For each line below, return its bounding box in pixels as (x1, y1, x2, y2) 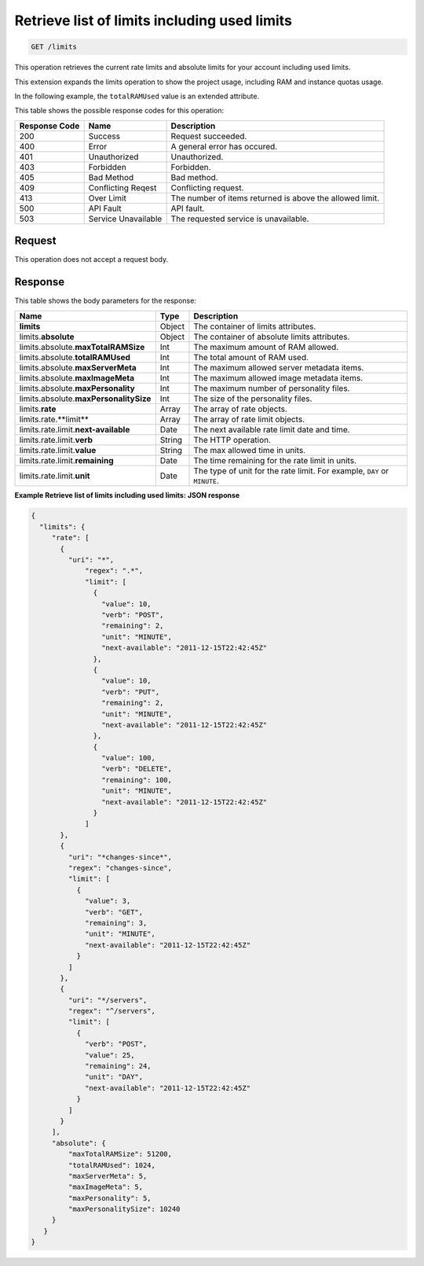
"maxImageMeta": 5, (68, 1183, 144, 1191)
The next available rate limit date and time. (193, 424, 350, 435)
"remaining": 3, (85, 918, 148, 927)
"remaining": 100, (101, 775, 173, 784)
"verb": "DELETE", (101, 764, 173, 774)
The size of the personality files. (193, 393, 313, 404)
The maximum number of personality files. (193, 382, 350, 393)
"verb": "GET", (85, 907, 144, 916)
